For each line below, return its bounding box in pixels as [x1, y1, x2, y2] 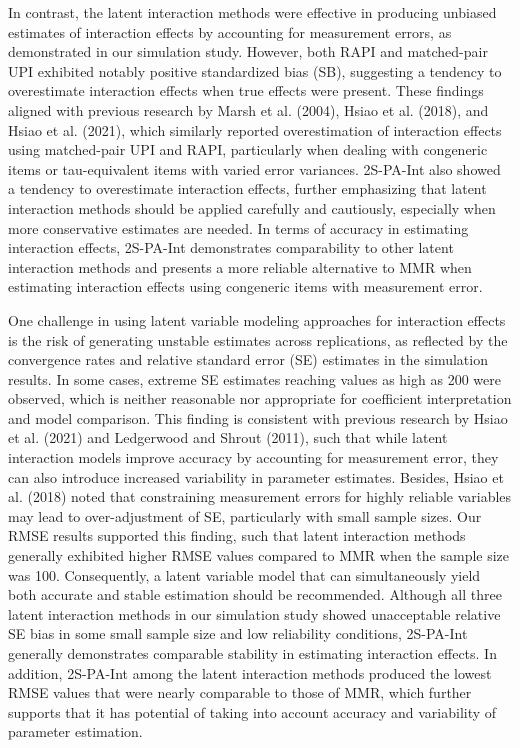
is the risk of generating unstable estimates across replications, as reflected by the [8, 329, 508, 350]
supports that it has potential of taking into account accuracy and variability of [8, 701, 497, 722]
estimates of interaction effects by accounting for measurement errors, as [8, 21, 452, 42]
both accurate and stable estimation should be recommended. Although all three [8, 584, 502, 605]
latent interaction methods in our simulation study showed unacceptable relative [8, 603, 501, 624]
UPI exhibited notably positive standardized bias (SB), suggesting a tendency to [8, 60, 502, 81]
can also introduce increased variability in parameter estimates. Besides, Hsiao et [8, 466, 504, 487]
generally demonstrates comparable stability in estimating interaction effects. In [8, 643, 497, 663]
